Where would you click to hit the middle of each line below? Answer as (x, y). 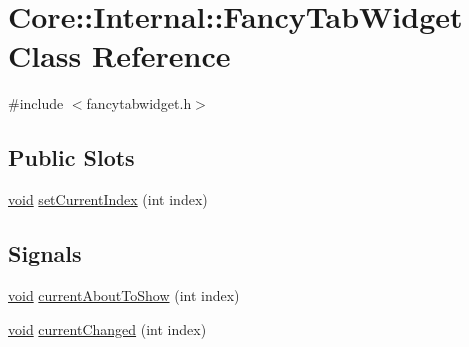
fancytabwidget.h (139, 103)
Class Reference (119, 55)
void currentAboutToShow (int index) (124, 294)
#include (36, 103)
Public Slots (71, 157)
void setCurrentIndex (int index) (108, 199)
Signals (45, 253)
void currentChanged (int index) (107, 328)
